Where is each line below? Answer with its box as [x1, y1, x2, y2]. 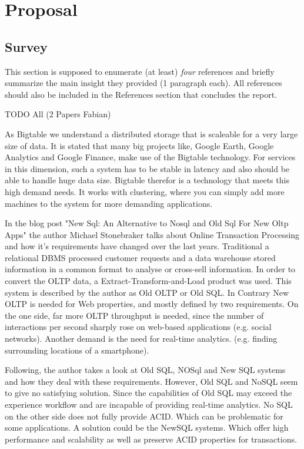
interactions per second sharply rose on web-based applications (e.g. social [5, 321, 272, 333]
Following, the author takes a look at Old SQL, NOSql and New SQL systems [5, 364, 286, 376]
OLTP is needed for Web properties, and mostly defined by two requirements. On [5, 298, 299, 310]
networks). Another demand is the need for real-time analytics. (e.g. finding [5, 332, 278, 345]
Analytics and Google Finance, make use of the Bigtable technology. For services [5, 151, 296, 163]
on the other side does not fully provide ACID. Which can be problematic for [5, 410, 283, 422]
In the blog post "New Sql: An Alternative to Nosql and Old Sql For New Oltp [5, 217, 289, 229]
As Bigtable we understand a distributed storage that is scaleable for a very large [5, 127, 298, 140]
